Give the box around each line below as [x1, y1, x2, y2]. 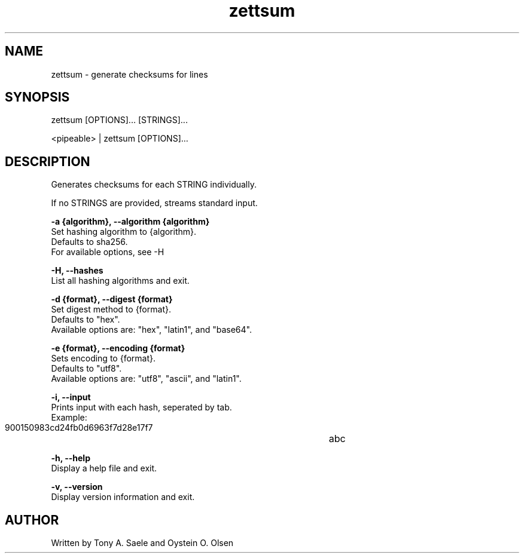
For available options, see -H [51, 247, 164, 257]
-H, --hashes [51, 265, 103, 276]
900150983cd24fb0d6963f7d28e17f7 [5, 422, 153, 433]
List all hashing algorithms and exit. [51, 275, 190, 286]
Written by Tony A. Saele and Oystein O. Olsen [51, 538, 234, 548]
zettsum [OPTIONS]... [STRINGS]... [51, 115, 188, 125]
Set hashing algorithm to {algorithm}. [51, 226, 197, 237]
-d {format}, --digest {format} [51, 294, 173, 305]
